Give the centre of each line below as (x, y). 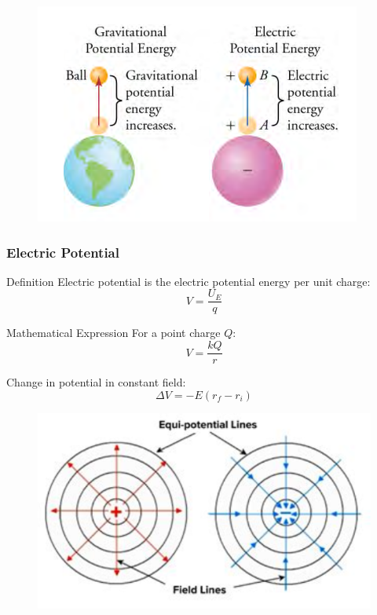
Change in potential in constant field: (96, 382)
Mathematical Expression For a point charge (113, 333)
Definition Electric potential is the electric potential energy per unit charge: (188, 281)
